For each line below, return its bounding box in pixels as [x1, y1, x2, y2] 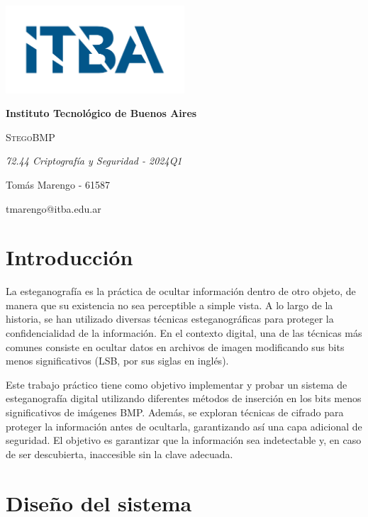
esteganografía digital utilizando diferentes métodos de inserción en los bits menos [6, 391, 362, 406]
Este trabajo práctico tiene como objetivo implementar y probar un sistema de [6, 377, 347, 391]
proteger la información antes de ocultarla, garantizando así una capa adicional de [6, 418, 362, 433]
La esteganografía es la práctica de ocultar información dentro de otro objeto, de [6, 284, 356, 299]
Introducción [6, 243, 133, 272]
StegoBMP [6, 129, 55, 144]
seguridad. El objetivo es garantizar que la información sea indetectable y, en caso [6, 433, 362, 447]
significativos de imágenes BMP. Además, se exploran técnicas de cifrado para [6, 404, 344, 419]
